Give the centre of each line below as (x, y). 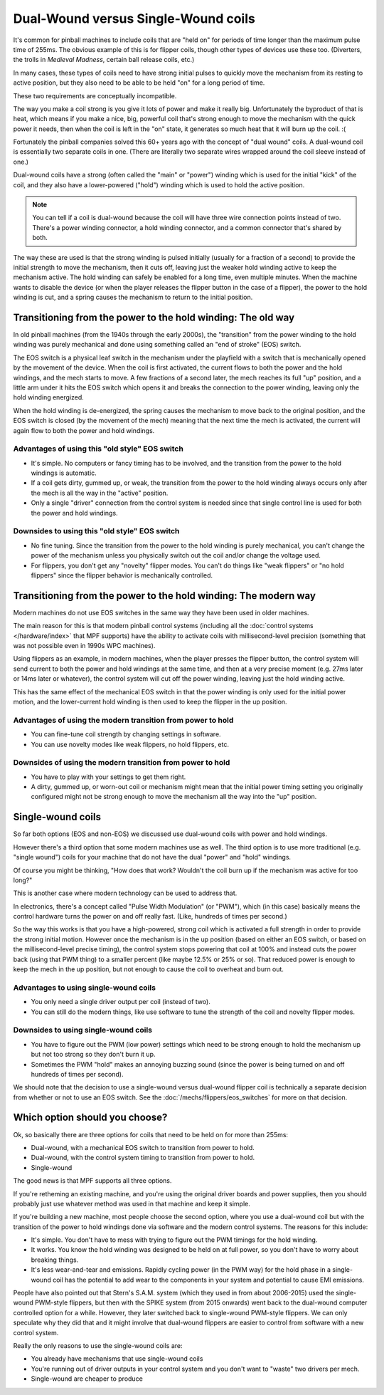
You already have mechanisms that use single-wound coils (117, 1359)
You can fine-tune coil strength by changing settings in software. (126, 734)
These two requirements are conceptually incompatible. (95, 95)
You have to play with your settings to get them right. (108, 777)
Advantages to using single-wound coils (85, 988)
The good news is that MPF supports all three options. (92, 1181)
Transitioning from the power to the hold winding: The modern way (165, 596)
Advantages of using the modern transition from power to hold (123, 720)
